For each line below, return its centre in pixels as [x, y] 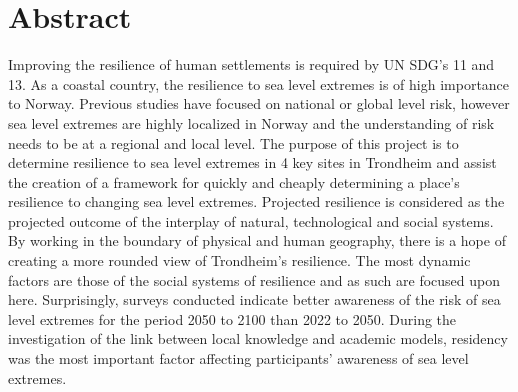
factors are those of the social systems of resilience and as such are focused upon [254, 279]
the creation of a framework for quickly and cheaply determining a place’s [234, 181]
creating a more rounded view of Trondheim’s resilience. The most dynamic [239, 260]
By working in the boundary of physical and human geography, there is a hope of [257, 240]
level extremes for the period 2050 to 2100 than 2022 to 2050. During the [232, 318]
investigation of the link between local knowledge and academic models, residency [258, 338]
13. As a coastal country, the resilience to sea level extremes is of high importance [259, 83]
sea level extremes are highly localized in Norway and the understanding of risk [251, 122]
